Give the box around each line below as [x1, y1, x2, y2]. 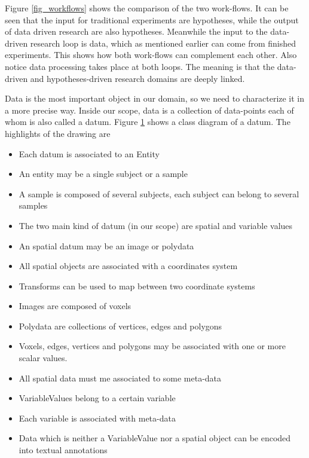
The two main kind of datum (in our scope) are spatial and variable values [19, 219, 293, 231]
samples [19, 199, 48, 212]
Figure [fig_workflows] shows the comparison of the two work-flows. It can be [5, 2, 289, 14]
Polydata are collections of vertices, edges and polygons [19, 319, 222, 332]
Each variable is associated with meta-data [19, 411, 176, 424]
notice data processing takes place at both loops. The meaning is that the [5, 60, 275, 72]
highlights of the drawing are [5, 127, 111, 139]
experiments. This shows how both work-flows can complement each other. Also [5, 48, 297, 61]
